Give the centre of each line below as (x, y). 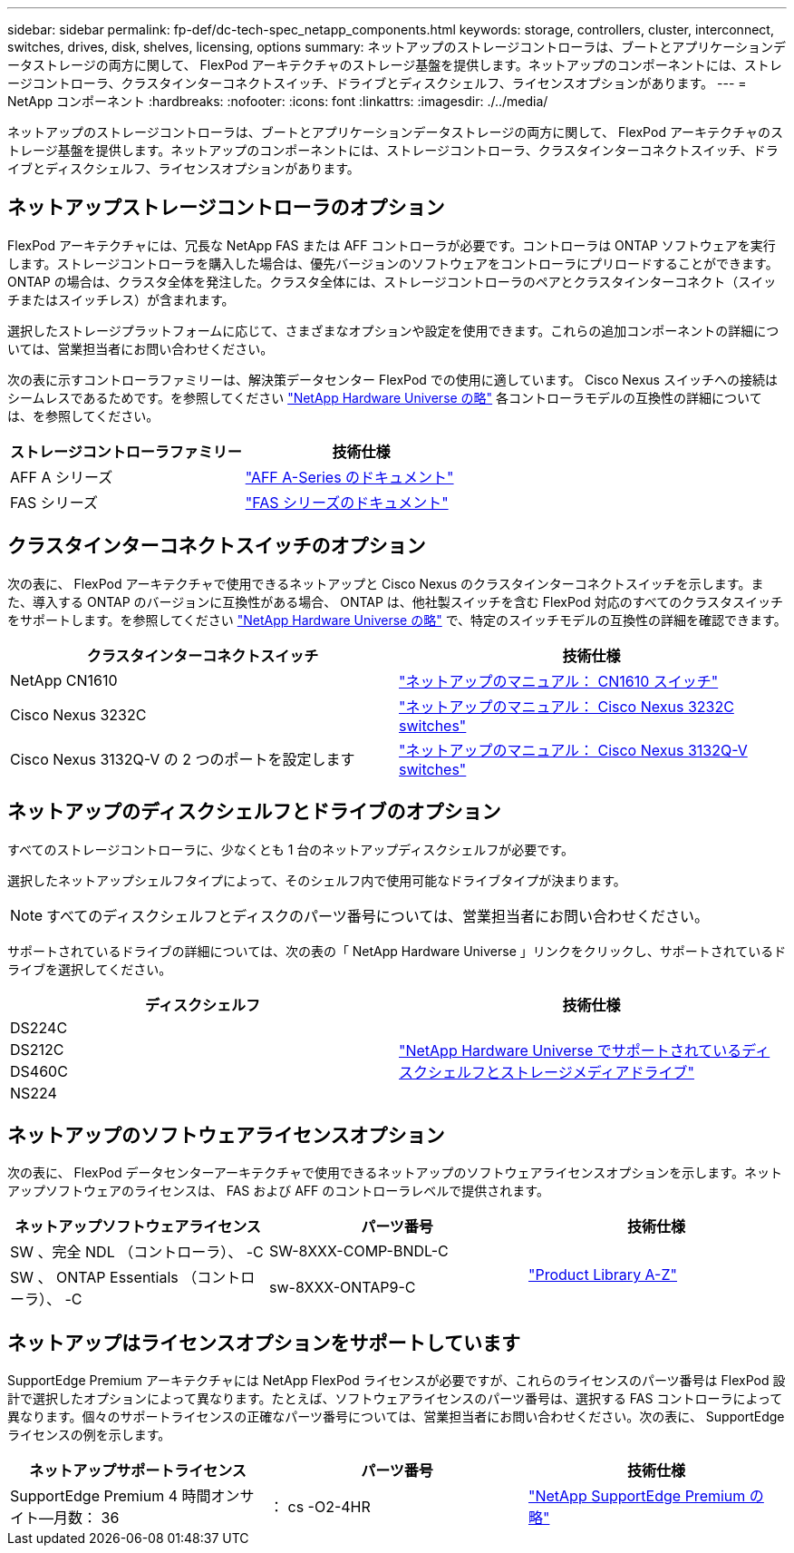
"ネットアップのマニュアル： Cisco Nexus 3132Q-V (573, 750)
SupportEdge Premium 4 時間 (111, 1496)
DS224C (39, 1027)
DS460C (39, 1071)
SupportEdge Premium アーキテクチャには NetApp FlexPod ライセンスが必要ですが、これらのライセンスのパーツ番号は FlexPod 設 (397, 1381)
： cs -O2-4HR (320, 1507)
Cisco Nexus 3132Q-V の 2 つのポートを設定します (183, 759)
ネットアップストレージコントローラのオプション (226, 208)
